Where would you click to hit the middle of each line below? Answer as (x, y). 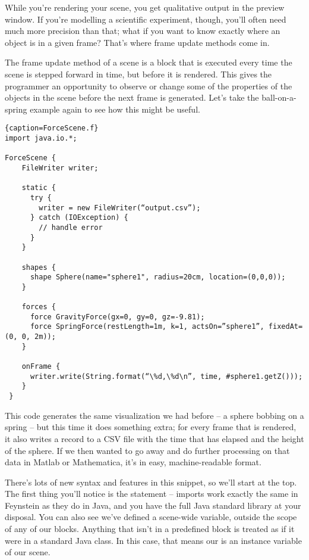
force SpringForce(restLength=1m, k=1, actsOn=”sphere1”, (147, 327)
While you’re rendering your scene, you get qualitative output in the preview (145, 7)
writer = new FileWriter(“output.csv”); (120, 208)
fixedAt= (286, 327)
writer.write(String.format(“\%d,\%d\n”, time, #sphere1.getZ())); (166, 376)
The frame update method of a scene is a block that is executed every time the (149, 62)
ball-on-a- (279, 97)
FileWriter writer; (60, 168)
